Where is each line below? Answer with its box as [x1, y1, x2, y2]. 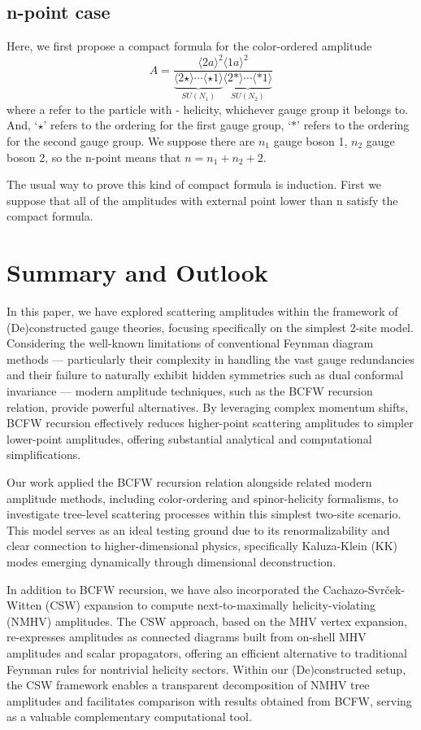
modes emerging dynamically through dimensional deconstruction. [7, 553, 336, 570]
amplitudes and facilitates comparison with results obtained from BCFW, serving [7, 692, 412, 709]
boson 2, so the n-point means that [7, 148, 181, 165]
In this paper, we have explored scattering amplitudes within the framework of [7, 303, 398, 320]
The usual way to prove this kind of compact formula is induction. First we [7, 176, 382, 193]
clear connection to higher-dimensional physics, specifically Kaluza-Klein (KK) [7, 537, 398, 554]
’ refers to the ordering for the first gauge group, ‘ [43, 116, 292, 133]
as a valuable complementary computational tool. [7, 708, 252, 725]
